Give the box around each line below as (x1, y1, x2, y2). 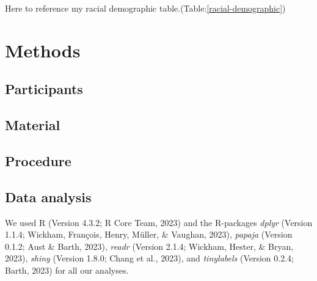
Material (5, 115, 60, 134)
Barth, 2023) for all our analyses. (5, 263, 129, 276)
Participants (5, 79, 83, 98)
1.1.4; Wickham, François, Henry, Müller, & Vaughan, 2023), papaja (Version (5, 228, 293, 241)
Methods (5, 37, 81, 62)
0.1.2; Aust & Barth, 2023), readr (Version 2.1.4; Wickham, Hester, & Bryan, (5, 239, 294, 252)
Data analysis (5, 187, 92, 206)
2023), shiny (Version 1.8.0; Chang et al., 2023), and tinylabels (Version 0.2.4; (5, 252, 294, 265)
